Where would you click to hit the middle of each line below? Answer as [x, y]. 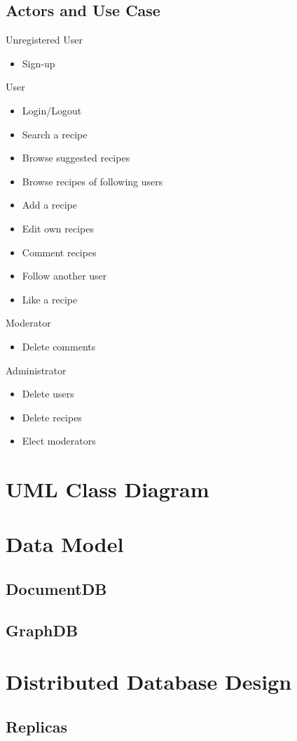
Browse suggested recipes [76, 158]
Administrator [36, 370]
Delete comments [59, 346]
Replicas [37, 726]
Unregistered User [44, 40]
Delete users [48, 394]
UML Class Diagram [108, 489]
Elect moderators [59, 441]
